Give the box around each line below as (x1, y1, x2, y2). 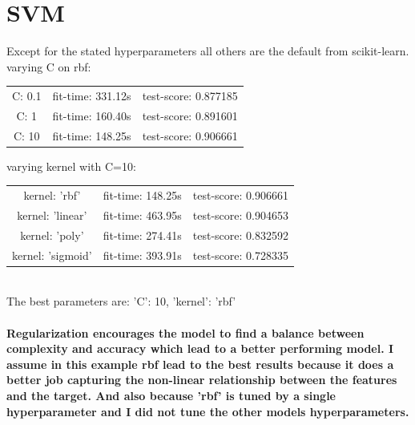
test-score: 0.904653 (192, 207, 288, 224)
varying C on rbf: (6, 58, 91, 75)
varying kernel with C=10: (6, 157, 136, 174)
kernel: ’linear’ (17, 207, 87, 224)
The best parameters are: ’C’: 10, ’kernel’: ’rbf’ (6, 293, 236, 310)
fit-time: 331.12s (52, 87, 131, 104)
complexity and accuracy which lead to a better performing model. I (6, 340, 394, 357)
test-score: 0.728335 (192, 246, 288, 263)
